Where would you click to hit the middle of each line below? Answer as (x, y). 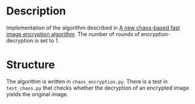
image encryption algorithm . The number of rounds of (73, 34)
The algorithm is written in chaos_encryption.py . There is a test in (87, 81)
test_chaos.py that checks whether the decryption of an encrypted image (98, 88)
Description (36, 11)
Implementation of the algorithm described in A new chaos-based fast (93, 28)
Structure (31, 65)
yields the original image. (37, 94)
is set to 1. (47, 40)
